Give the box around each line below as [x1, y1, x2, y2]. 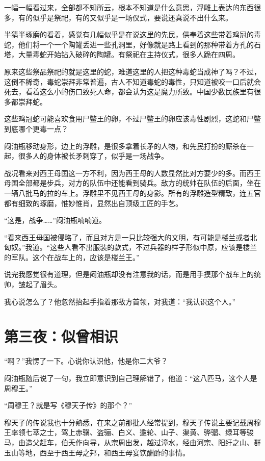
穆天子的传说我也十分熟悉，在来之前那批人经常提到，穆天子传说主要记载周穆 [4, 417, 261, 427]
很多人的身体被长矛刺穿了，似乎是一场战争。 [18, 150, 168, 161]
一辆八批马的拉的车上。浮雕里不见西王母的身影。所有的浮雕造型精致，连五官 [4, 187, 261, 198]
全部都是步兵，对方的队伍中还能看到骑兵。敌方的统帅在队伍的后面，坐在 [18, 177, 261, 188]
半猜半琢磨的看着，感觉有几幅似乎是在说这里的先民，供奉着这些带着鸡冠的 [4, 29, 254, 40]
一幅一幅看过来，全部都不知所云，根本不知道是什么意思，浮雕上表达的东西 [4, 2, 254, 12]
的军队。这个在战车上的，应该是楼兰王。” [4, 251, 140, 262]
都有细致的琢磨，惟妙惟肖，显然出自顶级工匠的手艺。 [4, 197, 182, 208]
